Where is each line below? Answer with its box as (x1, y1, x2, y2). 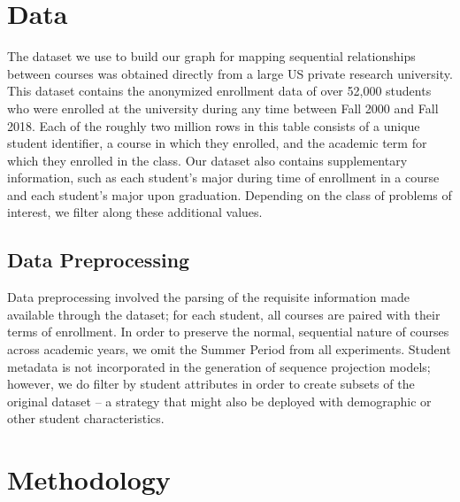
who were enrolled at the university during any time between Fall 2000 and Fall (7, 98, 439, 117)
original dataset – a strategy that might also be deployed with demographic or (7, 391, 432, 410)
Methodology (7, 461, 171, 498)
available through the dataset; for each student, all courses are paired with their (7, 305, 441, 323)
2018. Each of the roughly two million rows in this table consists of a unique (7, 116, 420, 135)
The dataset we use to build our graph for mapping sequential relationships (7, 47, 416, 66)
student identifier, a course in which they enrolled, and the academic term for (7, 134, 427, 152)
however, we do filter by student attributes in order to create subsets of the (7, 375, 415, 393)
